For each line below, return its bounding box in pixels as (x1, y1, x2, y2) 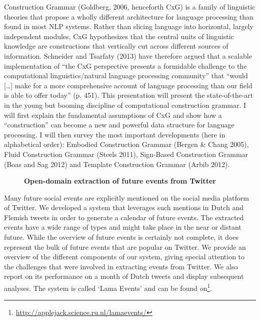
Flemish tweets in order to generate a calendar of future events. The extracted (4, 212, 244, 222)
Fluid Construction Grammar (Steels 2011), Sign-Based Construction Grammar (4, 148, 248, 159)
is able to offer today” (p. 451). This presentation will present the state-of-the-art (4, 90, 253, 100)
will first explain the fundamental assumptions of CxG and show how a (4, 109, 222, 120)
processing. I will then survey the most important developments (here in (4, 129, 225, 139)
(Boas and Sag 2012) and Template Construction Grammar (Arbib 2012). (4, 158, 230, 169)
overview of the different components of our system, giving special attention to (4, 251, 245, 262)
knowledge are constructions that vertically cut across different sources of (4, 41, 228, 51)
